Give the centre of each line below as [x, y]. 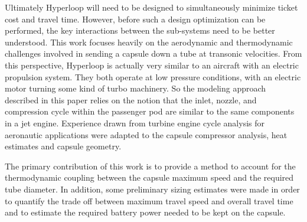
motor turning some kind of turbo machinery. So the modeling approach [135, 88]
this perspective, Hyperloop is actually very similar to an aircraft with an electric [152, 65]
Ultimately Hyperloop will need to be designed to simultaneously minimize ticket [151, 7]
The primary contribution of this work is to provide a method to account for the [150, 166]
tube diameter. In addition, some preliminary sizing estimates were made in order [152, 189]
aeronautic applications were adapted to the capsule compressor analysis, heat [146, 134]
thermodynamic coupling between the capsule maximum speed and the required [149, 177]
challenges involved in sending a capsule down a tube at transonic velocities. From [153, 53]
